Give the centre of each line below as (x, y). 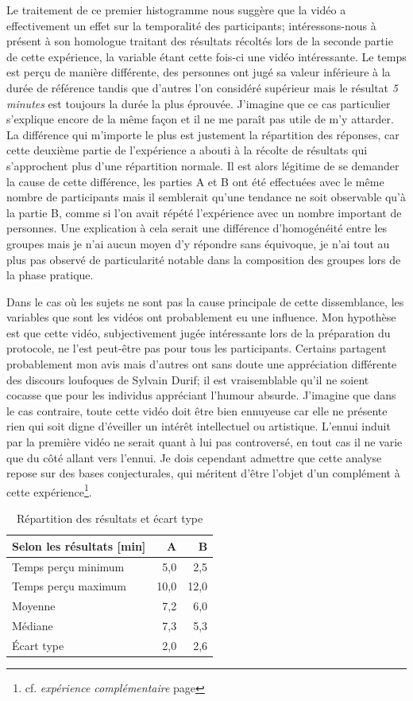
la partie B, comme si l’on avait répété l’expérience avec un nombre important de (204, 212)
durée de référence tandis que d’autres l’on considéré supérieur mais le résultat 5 (202, 87)
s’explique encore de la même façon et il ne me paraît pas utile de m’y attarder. (200, 119)
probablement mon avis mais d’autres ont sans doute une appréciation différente (202, 364)
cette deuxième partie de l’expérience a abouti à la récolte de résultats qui (187, 150)
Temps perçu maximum (69, 586)
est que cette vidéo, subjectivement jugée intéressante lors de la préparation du (199, 332)
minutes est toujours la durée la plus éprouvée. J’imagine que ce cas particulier (199, 103)
